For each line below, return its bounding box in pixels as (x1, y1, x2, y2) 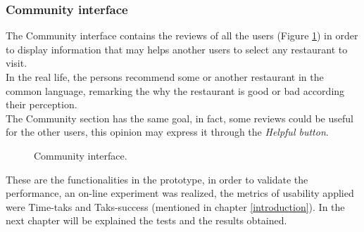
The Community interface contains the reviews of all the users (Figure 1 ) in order (6, 28, 358, 43)
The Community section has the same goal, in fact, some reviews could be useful (6, 110, 353, 125)
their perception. (6, 97, 77, 112)
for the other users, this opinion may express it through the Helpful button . (6, 124, 329, 139)
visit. (6, 56, 27, 70)
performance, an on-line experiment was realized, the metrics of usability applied (6, 186, 354, 200)
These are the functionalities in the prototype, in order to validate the (6, 172, 308, 186)
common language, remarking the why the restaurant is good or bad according (6, 83, 345, 98)
